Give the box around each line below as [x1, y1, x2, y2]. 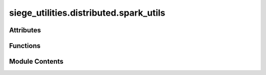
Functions [9, 42, 41, 50]
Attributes [9, 26, 41, 34]
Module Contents [9, 57, 64, 66]
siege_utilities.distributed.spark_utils [9, 7, 166, 18]
